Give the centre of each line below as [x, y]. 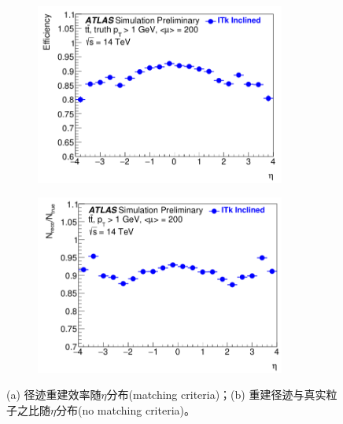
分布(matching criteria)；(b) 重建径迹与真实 [216, 395]
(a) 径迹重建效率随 [54, 395]
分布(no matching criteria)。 [125, 409]
